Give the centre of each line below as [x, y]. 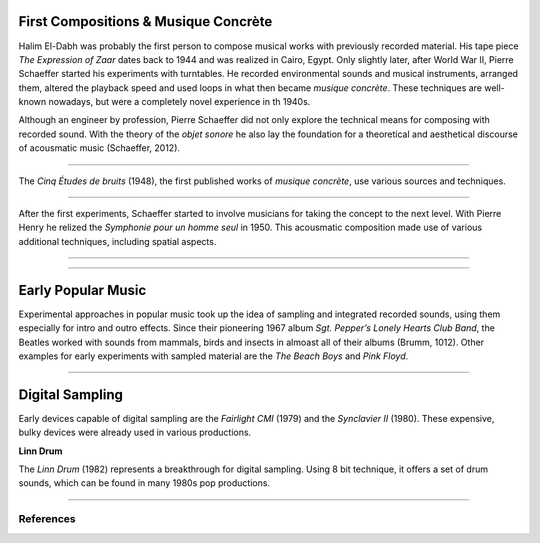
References [47, 519]
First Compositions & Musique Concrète [145, 21]
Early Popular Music [82, 290]
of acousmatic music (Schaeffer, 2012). [99, 148]
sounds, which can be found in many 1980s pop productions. [144, 483]
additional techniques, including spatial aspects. [117, 241]
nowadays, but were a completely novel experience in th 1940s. [179, 102]
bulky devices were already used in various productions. [135, 432]
